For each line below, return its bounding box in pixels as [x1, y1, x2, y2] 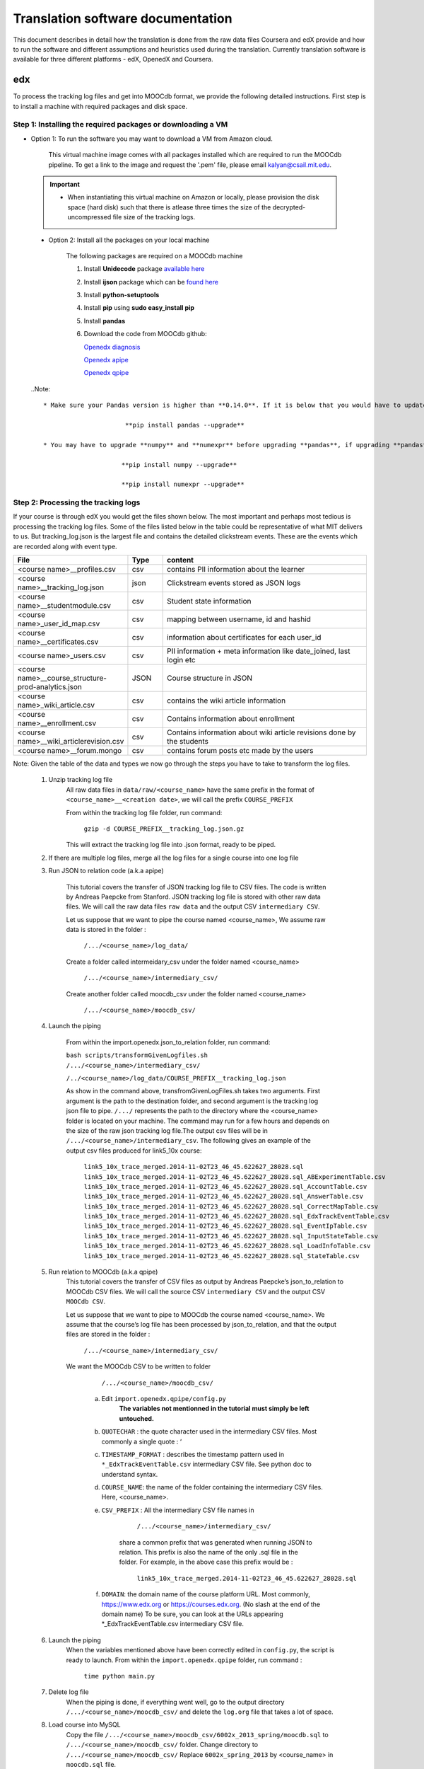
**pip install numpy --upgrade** [121, 461, 237, 468]
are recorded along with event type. [13, 542, 117, 551]
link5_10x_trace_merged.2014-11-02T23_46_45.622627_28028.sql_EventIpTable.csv [83, 1222, 367, 1231]
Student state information [166, 597, 252, 606]
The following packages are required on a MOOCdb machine [66, 251, 243, 260]
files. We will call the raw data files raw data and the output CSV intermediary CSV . [66, 902, 321, 911]
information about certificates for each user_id [166, 633, 322, 643]
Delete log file [48, 1688, 89, 1696]
